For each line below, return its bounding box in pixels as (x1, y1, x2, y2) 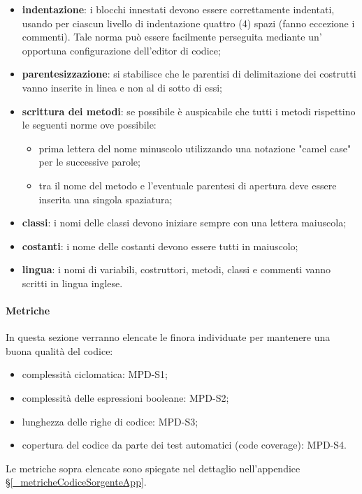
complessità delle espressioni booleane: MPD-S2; (22, 391, 229, 405)
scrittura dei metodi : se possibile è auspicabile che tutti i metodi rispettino (22, 103, 356, 118)
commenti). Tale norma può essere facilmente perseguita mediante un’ (22, 29, 322, 44)
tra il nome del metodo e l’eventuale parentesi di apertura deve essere (38, 177, 337, 192)
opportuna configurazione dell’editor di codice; (22, 43, 221, 57)
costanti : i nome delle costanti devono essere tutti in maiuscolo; (22, 238, 298, 253)
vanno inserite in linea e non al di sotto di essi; (22, 80, 222, 94)
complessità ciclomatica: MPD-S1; (22, 367, 168, 382)
